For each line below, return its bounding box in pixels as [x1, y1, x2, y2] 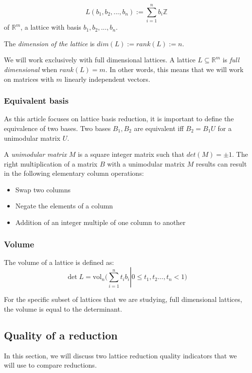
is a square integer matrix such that [77, 149, 184, 159]
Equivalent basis [4, 94, 69, 107]
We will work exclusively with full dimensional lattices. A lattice [4, 55, 196, 65]
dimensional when [4, 64, 57, 74]
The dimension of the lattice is [4, 38, 95, 48]
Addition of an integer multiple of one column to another [15, 217, 186, 227]
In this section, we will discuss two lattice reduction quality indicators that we [4, 350, 237, 360]
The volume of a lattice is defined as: [4, 257, 114, 267]
